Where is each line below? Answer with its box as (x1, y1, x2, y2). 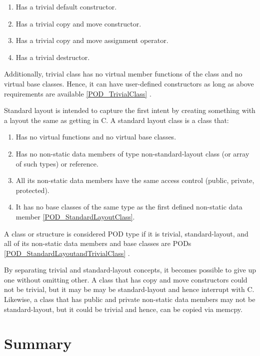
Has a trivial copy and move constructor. (15, 18, 141, 28)
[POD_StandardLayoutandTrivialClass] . (4, 247, 130, 258)
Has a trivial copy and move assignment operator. (15, 35, 168, 45)
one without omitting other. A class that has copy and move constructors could (4, 274, 247, 284)
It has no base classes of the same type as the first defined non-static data (15, 201, 242, 212)
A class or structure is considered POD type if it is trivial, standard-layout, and (4, 228, 248, 238)
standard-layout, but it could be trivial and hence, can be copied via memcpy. (4, 303, 242, 314)
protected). (15, 184, 49, 195)
